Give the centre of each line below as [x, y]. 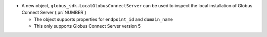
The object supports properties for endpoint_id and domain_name [103, 19]
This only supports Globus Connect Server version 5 [87, 26]
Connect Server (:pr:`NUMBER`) [54, 13]
